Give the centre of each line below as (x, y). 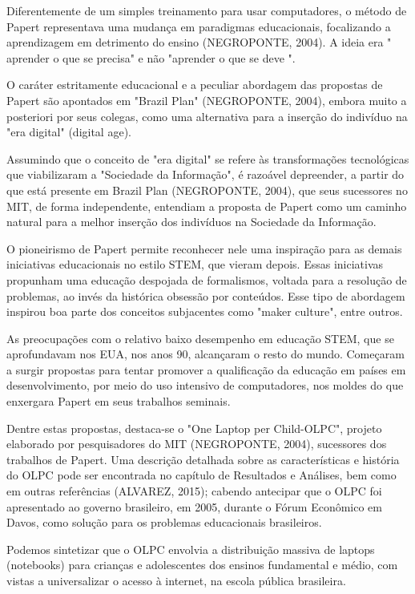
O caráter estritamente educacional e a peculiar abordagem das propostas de (195, 85)
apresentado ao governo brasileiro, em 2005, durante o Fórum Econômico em (194, 506)
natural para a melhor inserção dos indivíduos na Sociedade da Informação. (191, 222)
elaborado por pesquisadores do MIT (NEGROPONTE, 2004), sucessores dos (197, 444)
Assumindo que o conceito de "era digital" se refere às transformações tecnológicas (208, 158)
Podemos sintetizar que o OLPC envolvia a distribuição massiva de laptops (191, 549)
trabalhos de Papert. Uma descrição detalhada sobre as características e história (203, 459)
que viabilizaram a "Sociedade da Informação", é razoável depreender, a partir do (205, 174)
